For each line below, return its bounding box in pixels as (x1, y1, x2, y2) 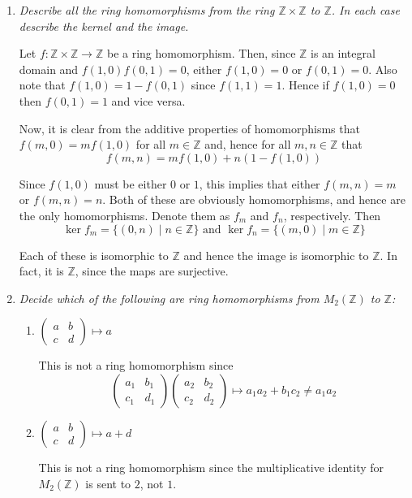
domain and (19, 60, 79, 77)
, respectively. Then (283, 206, 381, 223)
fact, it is (19, 262, 64, 279)
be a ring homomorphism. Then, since (106, 45, 296, 62)
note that (19, 76, 66, 93)
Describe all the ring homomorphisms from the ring (19, 2, 275, 18)
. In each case (331, 2, 400, 18)
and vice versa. (111, 92, 186, 109)
